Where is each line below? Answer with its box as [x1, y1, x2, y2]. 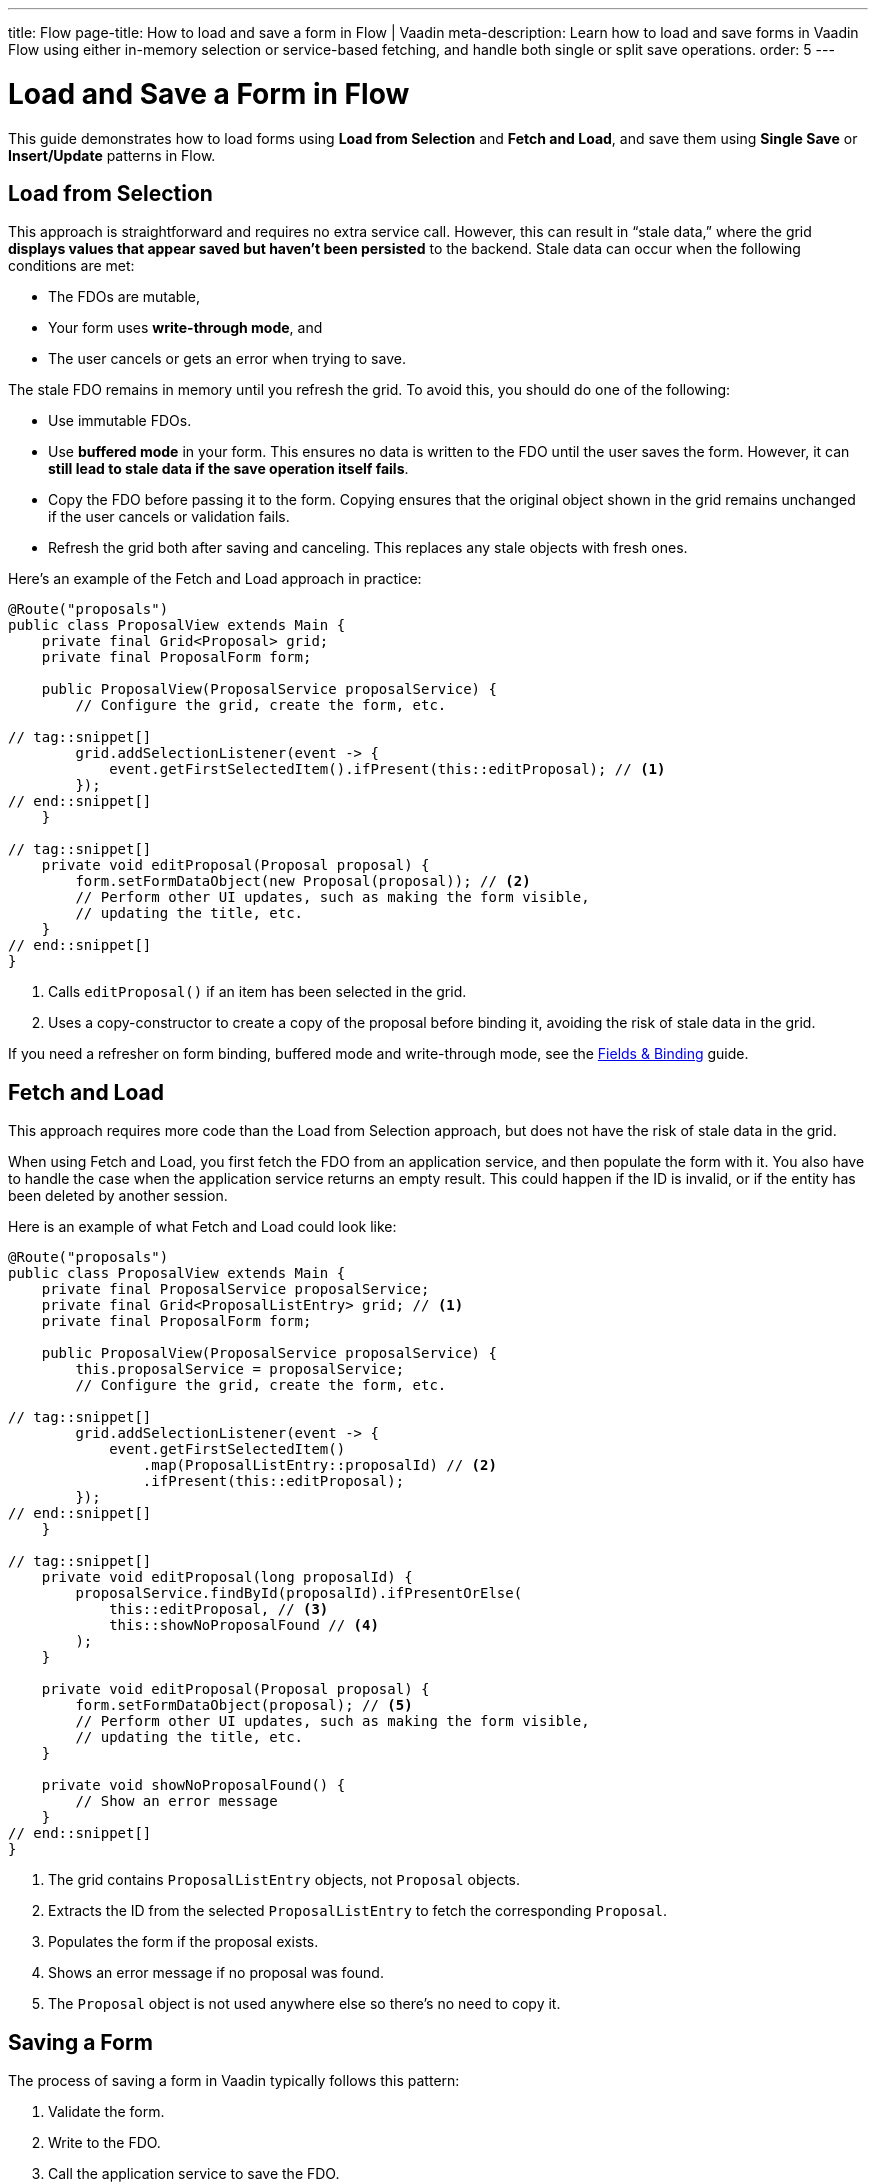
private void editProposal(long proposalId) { [41, 1569, 413, 1586]
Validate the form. [48, 2103, 165, 2121]
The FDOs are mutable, [48, 288, 201, 306]
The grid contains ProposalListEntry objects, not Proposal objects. [48, 1871, 520, 1889]
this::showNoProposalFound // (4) [109, 1617, 379, 1634]
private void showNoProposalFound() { [41, 1777, 346, 1794]
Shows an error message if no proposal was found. [48, 1964, 384, 1982]
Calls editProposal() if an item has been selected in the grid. [48, 983, 467, 1001]
